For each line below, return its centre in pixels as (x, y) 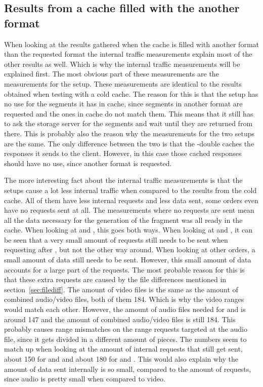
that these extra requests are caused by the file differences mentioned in (115, 279)
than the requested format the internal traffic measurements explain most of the (128, 54)
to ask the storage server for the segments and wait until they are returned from (128, 123)
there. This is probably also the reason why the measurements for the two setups (129, 133)
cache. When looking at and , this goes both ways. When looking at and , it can (128, 230)
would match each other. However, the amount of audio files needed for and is (125, 309)
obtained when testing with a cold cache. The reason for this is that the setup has (131, 93)
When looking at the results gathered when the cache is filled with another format (131, 44)
